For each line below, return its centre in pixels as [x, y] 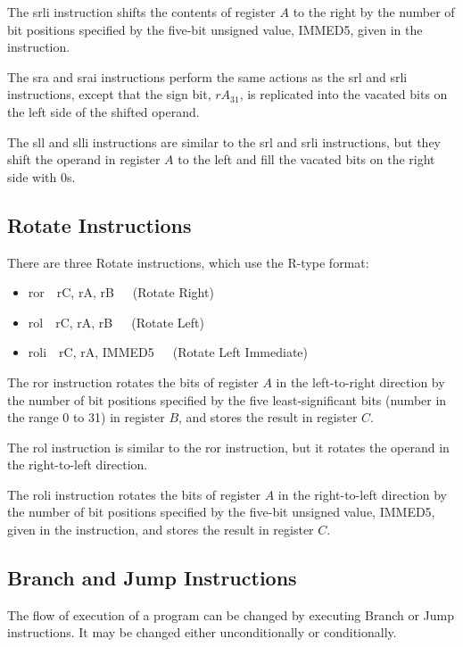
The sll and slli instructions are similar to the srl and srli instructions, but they [224, 141]
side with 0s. [41, 176]
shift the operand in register [84, 159]
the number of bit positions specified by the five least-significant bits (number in [227, 399]
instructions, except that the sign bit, [109, 94]
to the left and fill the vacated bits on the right [306, 159]
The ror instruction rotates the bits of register [133, 382]
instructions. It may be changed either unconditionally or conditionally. [202, 632]
